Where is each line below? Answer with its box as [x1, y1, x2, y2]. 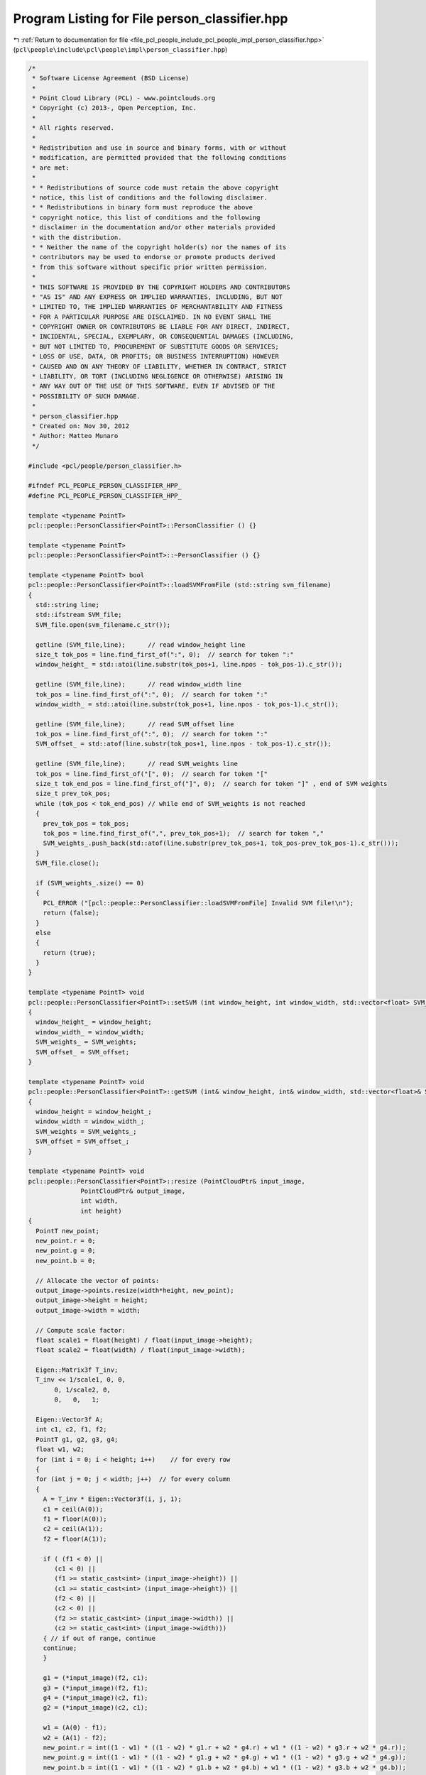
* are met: [32, 163, 70, 172]
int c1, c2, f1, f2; [35, 1426, 107, 1433]
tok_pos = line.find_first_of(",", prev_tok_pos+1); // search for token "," [43, 829, 324, 837]
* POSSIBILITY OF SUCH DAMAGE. [32, 392, 141, 400]
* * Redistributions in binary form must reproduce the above [32, 203, 253, 212]
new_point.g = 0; [35, 1247, 96, 1255]
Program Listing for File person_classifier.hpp [13, 11, 288, 26]
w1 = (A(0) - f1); [43, 1724, 107, 1732]
